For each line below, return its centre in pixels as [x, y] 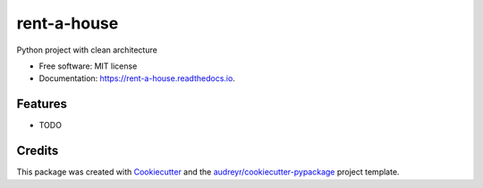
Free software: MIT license [88, 66]
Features [42, 104]
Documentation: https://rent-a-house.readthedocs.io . [137, 78]
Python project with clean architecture [87, 50]
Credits [38, 151]
